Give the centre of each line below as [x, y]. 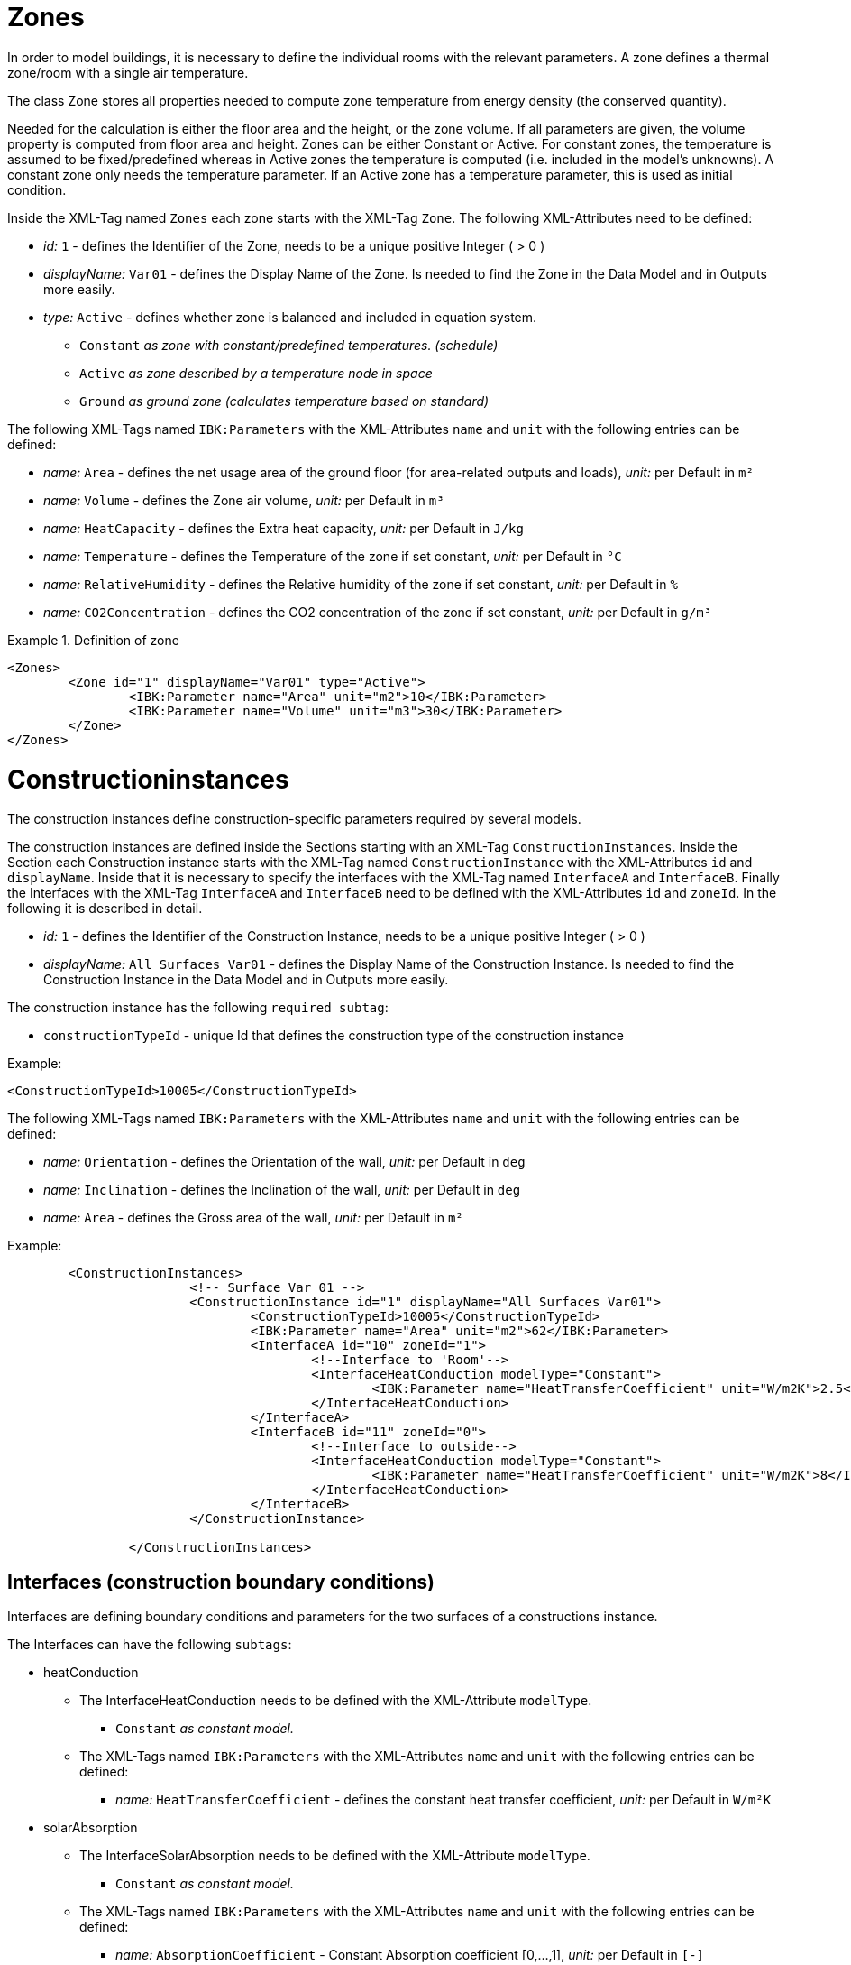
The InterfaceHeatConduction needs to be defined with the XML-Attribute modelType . [336, 1701]
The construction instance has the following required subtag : [198, 1008]
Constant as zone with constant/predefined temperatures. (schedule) [289, 345]
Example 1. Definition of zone [93, 640]
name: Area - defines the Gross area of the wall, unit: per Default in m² [253, 1218]
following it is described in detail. [105, 909]
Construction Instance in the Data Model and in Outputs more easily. [246, 980]
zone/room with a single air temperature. [128, 72]
